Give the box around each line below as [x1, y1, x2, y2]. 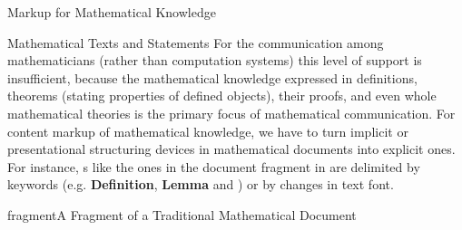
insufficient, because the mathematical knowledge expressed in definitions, [7, 68, 418, 87]
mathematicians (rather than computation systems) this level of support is [7, 51, 422, 70]
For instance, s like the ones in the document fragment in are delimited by [7, 157, 420, 176]
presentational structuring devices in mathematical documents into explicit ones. [7, 139, 456, 158]
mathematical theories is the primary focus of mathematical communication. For [7, 103, 456, 122]
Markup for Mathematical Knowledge [7, 3, 216, 21]
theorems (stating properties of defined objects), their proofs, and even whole [7, 86, 437, 105]
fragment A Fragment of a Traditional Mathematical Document [7, 205, 357, 224]
